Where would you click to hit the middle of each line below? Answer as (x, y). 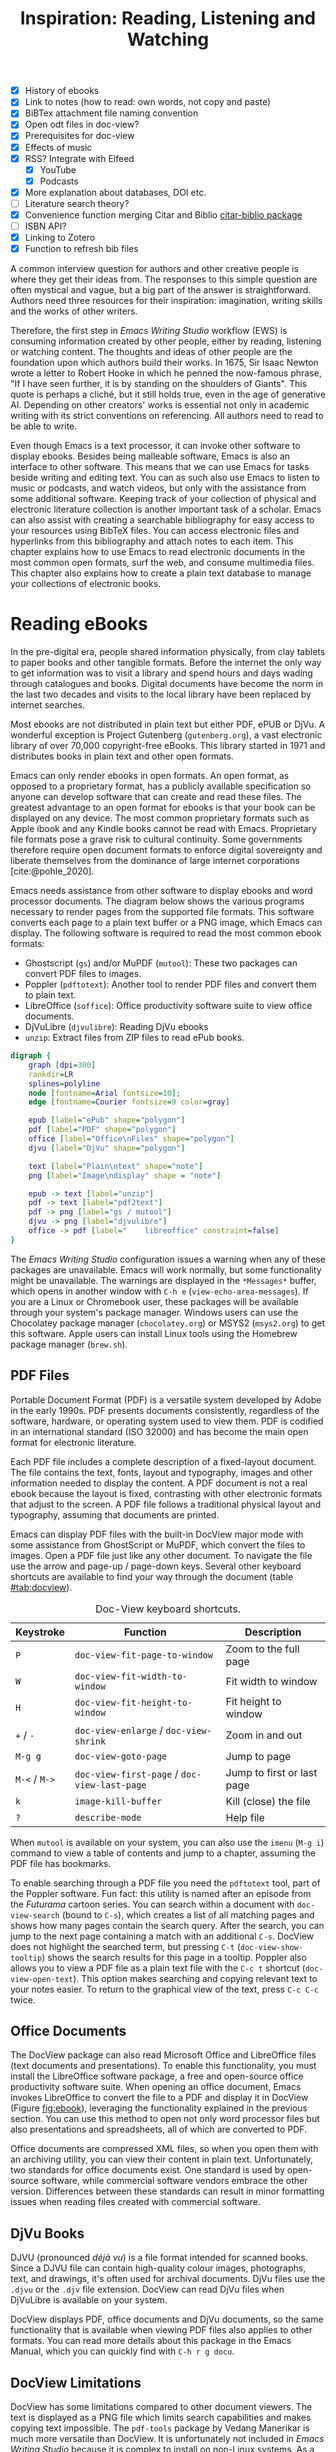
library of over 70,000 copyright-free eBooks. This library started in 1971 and (168, 746)
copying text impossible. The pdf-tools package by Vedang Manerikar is (160, 2428)
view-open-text (42, 1979)
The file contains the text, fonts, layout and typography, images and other (161, 1472)
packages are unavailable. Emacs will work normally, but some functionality (166, 1269)
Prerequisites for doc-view (79, 136)
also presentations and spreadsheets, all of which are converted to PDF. (159, 2129)
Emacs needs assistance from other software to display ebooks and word (161, 891)
